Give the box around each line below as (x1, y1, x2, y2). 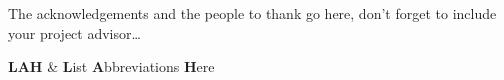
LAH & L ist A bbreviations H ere (8, 56, 215, 77)
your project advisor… (8, 22, 141, 43)
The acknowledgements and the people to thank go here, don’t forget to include (8, 3, 497, 23)
